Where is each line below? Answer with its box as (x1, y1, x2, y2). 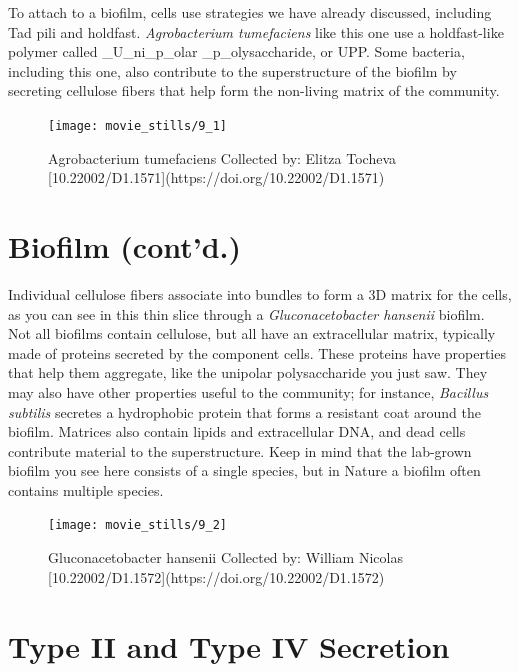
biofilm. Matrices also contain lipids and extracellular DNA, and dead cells (8, 421, 466, 442)
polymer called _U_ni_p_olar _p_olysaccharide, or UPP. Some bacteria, (8, 41, 465, 62)
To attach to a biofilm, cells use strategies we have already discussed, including (8, 2, 492, 22)
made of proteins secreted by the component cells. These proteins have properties (8, 342, 506, 363)
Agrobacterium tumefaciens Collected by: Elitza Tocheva (48, 147, 396, 168)
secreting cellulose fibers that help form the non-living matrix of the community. (8, 80, 500, 101)
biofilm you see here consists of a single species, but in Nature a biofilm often (8, 460, 481, 481)
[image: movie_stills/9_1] (48, 118, 227, 133)
